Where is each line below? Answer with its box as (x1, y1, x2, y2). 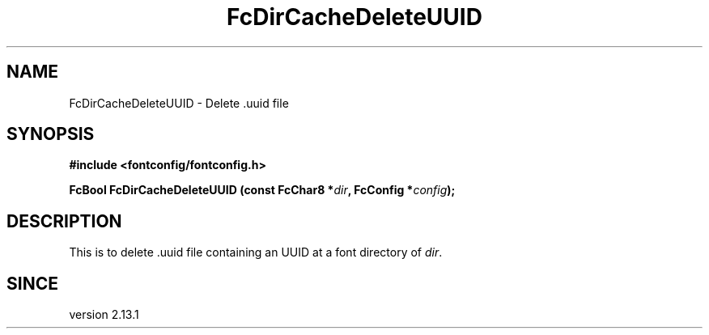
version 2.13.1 (69, 307, 139, 322)
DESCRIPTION (6, 210, 122, 231)
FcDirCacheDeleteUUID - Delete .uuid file (69, 95, 289, 110)
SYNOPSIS (6, 124, 95, 145)
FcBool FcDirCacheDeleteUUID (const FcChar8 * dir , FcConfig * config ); (69, 183, 456, 197)
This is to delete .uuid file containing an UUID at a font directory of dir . (69, 245, 443, 260)
